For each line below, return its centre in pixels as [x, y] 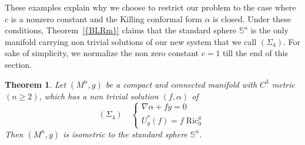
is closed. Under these [252, 18]
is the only [269, 30]
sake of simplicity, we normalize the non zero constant [102, 53]
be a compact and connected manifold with [181, 84]
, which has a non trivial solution [99, 96]
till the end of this [256, 53]
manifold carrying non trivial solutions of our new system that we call [131, 41]
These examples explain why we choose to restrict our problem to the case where [150, 7]
